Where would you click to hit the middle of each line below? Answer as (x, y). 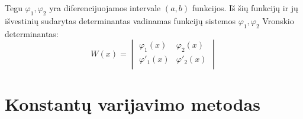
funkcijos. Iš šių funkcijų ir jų (245, 8)
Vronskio (278, 20)
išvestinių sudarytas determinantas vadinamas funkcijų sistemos (120, 20)
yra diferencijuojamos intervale (105, 8)
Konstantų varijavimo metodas (133, 104)
